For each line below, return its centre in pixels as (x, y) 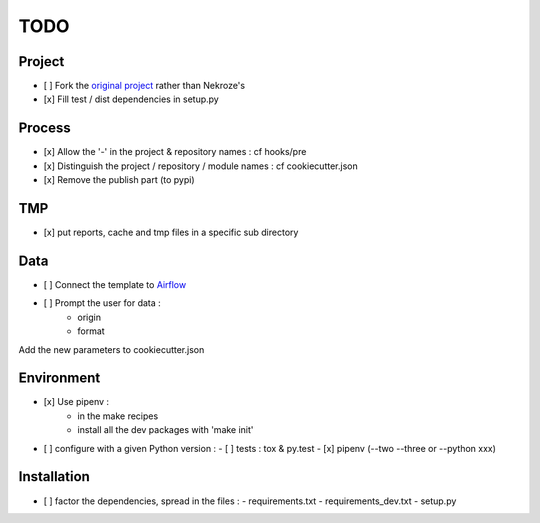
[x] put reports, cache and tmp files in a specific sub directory (171, 232)
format (91, 331)
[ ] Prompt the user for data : (102, 303)
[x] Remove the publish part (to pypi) (119, 180)
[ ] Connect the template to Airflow (115, 284)
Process (44, 128)
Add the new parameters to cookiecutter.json (111, 349)
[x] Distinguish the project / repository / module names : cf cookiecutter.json (201, 166)
